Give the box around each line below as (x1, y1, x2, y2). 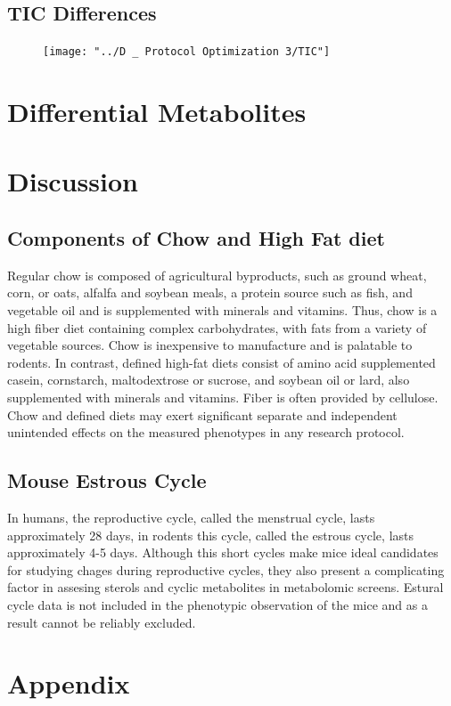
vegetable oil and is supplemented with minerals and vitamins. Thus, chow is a (7, 301, 438, 319)
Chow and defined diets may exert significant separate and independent (7, 405, 398, 424)
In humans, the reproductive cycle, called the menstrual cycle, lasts (7, 507, 375, 526)
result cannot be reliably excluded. (7, 613, 196, 631)
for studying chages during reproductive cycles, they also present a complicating (7, 560, 445, 579)
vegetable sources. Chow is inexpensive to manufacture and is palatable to (7, 336, 413, 354)
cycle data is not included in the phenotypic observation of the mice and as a (7, 595, 428, 613)
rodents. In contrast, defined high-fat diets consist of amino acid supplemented (7, 353, 436, 371)
